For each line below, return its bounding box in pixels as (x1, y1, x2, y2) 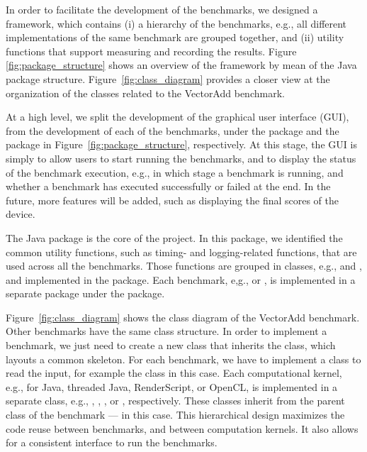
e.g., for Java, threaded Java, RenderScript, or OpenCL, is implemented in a (6, 379, 338, 394)
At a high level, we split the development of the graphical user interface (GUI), (6, 109, 349, 124)
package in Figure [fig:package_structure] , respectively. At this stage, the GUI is (6, 137, 357, 152)
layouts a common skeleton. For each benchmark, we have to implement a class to (6, 351, 361, 366)
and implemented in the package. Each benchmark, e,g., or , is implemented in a (6, 272, 356, 287)
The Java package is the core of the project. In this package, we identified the (6, 230, 343, 245)
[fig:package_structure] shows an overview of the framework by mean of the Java (6, 57, 357, 72)
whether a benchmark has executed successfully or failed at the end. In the (6, 179, 331, 194)
